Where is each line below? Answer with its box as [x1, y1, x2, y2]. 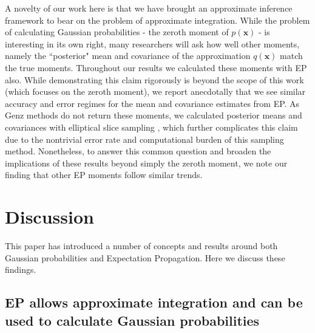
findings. [5, 263, 36, 276]
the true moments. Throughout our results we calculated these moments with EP [5, 61, 307, 74]
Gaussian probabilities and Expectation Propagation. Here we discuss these [5, 251, 285, 264]
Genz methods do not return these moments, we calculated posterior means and [5, 109, 302, 122]
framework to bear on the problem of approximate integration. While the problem [5, 13, 310, 26]
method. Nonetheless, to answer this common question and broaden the [5, 145, 271, 157]
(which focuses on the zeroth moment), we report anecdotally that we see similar [5, 85, 306, 98]
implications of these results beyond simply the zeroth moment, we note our [5, 156, 288, 169]
